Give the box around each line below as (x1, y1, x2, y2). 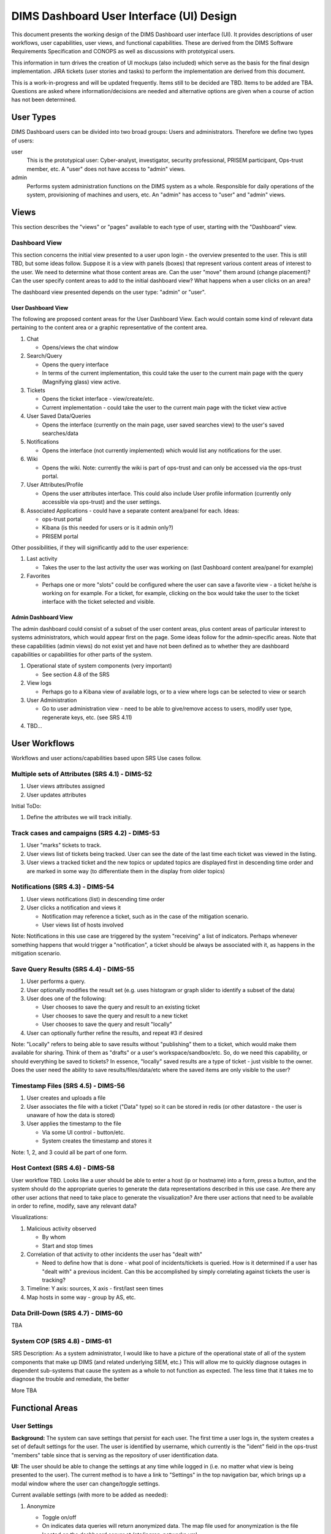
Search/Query (26, 352, 63, 360)
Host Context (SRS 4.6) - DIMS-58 (11, 1163, 115, 1172)
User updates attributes (26, 791, 87, 798)
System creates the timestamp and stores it (42, 1137, 152, 1144)
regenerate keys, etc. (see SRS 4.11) (42, 714, 132, 721)
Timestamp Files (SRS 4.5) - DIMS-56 (11, 1081, 125, 1090)
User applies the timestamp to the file (26, 1120, 122, 1127)
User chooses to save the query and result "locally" (42, 1020, 173, 1028)
